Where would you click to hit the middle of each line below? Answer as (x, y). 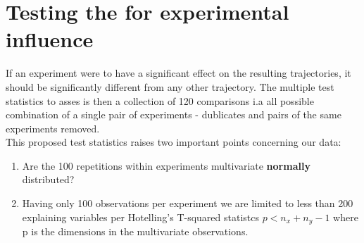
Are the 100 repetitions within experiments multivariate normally (166, 165)
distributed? (48, 179)
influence (50, 39)
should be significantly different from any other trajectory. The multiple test (170, 86)
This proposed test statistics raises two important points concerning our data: (174, 142)
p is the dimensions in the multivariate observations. (135, 231)
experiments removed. (53, 128)
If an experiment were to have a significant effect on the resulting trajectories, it (178, 73)
